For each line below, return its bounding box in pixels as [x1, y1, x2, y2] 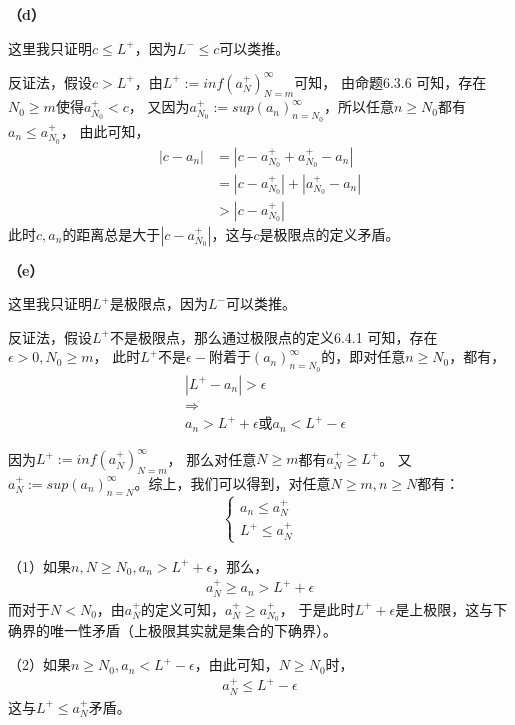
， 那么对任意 [167, 448, 257, 469]
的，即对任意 [321, 346, 406, 367]
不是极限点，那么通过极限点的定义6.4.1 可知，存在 [109, 326, 438, 347]
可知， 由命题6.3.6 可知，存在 [294, 71, 487, 92]
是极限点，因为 [109, 293, 208, 314]
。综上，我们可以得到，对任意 [134, 472, 331, 493]
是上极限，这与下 [395, 598, 508, 619]
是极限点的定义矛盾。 [259, 223, 400, 244]
